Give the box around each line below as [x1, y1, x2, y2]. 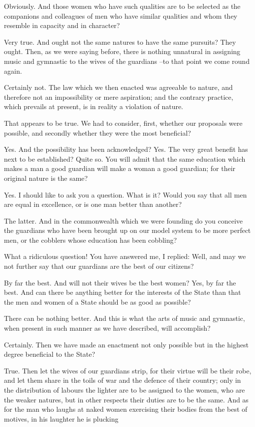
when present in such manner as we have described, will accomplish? [4, 323, 211, 333]
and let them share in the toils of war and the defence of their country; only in [4, 375, 241, 385]
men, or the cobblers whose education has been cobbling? [4, 234, 177, 245]
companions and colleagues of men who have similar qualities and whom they [4, 10, 237, 21]
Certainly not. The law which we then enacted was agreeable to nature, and [4, 82, 233, 92]
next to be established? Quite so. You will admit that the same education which [4, 153, 246, 164]
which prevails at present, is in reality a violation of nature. [4, 101, 184, 112]
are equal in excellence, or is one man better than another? [4, 199, 182, 209]
